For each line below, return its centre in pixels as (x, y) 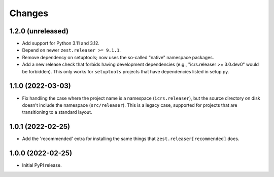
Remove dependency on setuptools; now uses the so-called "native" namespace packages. (118, 57)
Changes (29, 13)
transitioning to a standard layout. (57, 112)
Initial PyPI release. (42, 165)
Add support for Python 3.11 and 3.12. (61, 43)
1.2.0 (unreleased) (39, 31)
